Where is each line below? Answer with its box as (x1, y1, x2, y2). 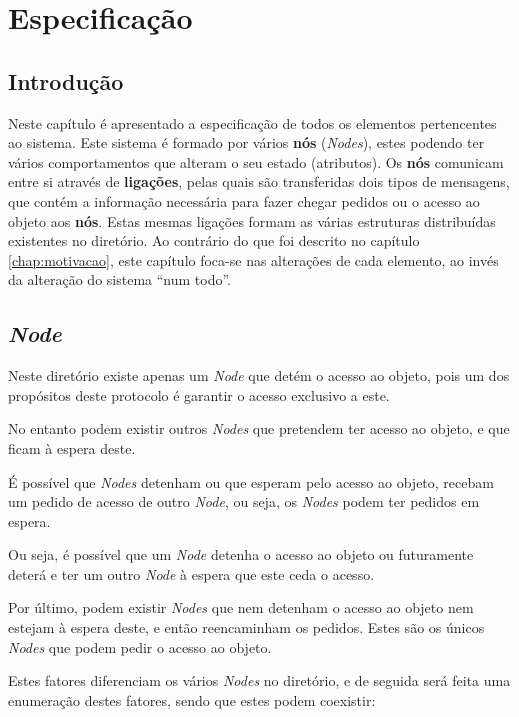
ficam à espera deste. (8, 437, 136, 458)
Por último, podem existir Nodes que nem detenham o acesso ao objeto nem (8, 597, 474, 618)
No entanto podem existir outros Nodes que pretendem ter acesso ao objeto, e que (8, 418, 510, 439)
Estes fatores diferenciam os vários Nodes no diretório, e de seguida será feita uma (8, 670, 511, 691)
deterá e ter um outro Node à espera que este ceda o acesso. (8, 563, 375, 584)
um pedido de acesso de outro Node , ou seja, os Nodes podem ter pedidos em (8, 491, 480, 512)
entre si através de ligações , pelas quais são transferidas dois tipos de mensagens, (8, 171, 510, 192)
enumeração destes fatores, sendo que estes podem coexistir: (8, 689, 376, 710)
